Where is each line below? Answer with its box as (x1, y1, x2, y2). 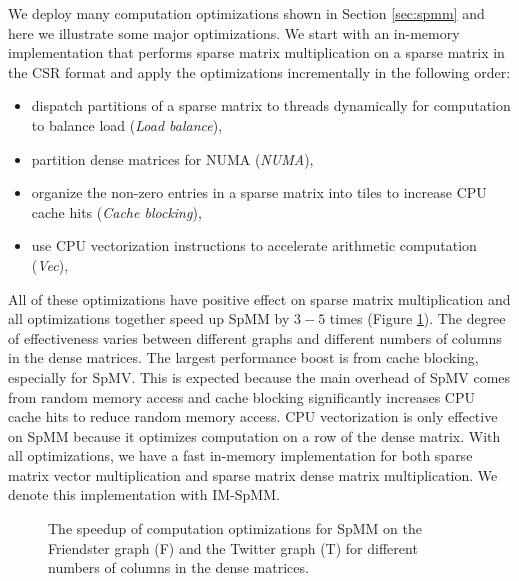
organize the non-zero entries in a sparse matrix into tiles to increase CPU (31, 182, 487, 203)
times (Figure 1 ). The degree (329, 308, 506, 329)
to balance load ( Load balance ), (31, 114, 223, 135)
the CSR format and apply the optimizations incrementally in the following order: (8, 61, 511, 82)
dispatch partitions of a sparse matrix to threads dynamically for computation (31, 95, 511, 116)
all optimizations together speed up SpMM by (8, 308, 290, 329)
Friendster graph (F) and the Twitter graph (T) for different (48, 537, 418, 558)
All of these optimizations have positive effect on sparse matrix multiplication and (8, 288, 511, 309)
